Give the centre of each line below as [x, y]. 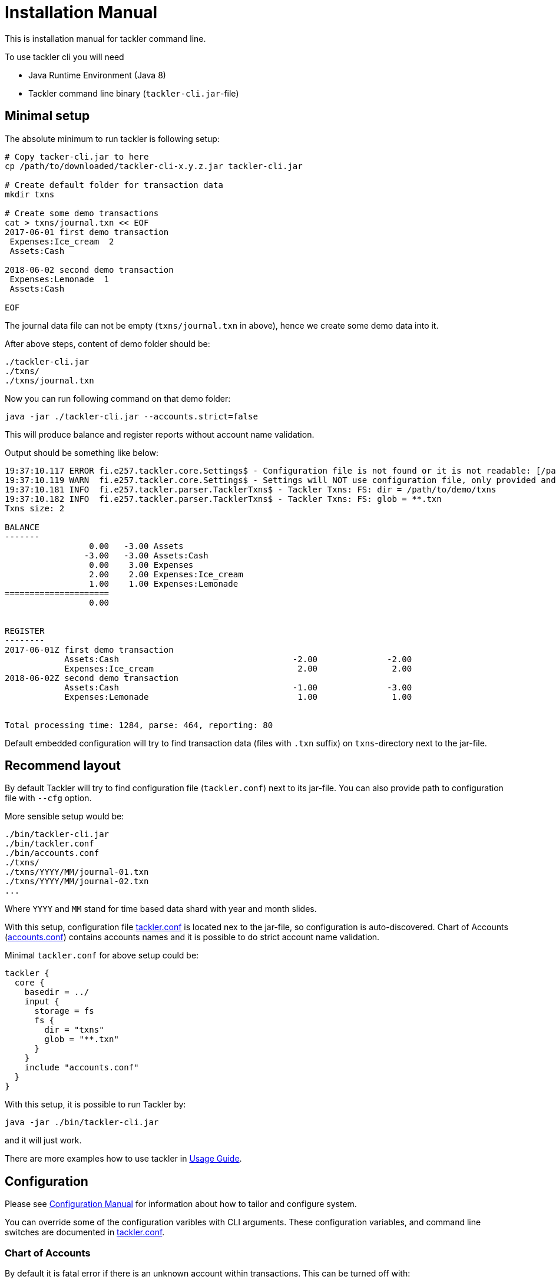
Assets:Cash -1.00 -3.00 [238, 687]
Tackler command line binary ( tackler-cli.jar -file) [134, 93]
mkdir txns [30, 194]
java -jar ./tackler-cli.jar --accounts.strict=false [131, 416]
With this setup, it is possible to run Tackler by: [95, 1105]
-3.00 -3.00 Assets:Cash [146, 555]
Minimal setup [47, 116]
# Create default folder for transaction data [114, 185]
